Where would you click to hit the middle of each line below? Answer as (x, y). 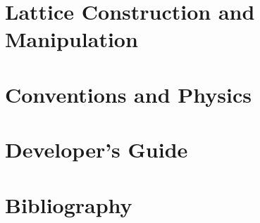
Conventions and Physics (128, 94)
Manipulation (72, 39)
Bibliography (69, 204)
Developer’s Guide (97, 149)
